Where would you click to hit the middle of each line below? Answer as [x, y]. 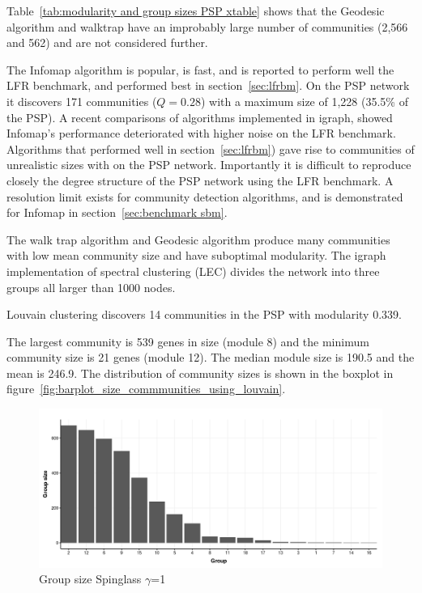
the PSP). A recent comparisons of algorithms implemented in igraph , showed [200, 117]
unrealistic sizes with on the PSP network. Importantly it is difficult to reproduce [209, 165]
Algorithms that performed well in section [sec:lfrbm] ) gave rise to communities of [211, 148]
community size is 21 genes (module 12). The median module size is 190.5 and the [211, 357]
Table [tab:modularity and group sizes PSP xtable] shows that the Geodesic [196, 11]
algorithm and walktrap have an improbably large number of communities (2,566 [207, 26]
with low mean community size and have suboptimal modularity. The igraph [196, 255]
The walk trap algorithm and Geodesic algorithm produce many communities [198, 239]
